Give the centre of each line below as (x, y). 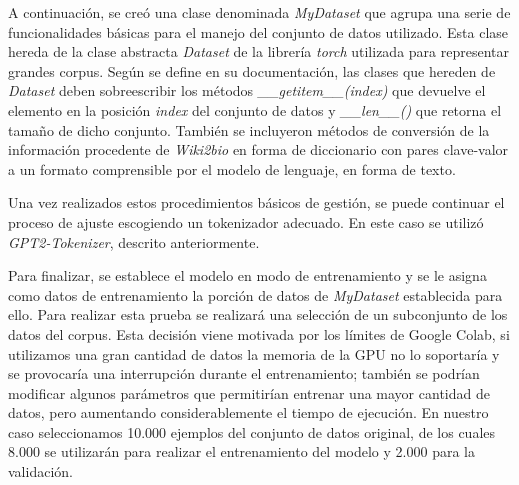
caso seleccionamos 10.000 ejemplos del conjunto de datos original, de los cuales (252, 431)
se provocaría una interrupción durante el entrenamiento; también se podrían (244, 373)
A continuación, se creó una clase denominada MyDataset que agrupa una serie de (259, 12)
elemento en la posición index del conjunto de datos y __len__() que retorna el (255, 109)
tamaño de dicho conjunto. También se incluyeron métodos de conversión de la (249, 129)
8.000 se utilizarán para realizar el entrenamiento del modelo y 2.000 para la (241, 451)
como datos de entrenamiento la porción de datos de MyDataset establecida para (255, 294)
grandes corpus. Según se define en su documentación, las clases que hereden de (252, 70)
